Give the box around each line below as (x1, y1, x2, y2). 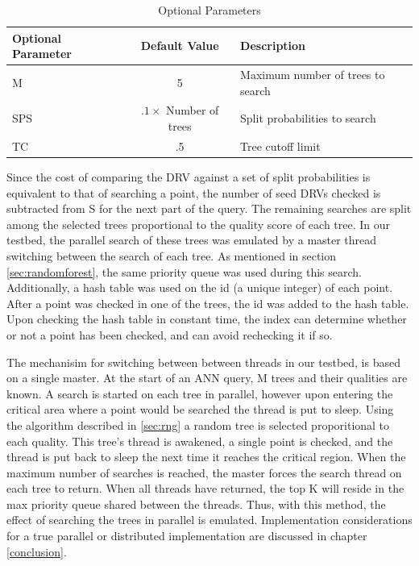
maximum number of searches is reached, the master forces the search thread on (6, 464, 402, 481)
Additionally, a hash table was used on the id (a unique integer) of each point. (6, 279, 393, 296)
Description (240, 37, 306, 54)
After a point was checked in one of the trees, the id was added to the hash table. (6, 294, 409, 311)
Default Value (140, 37, 219, 54)
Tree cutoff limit (240, 137, 321, 154)
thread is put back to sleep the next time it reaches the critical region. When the (6, 448, 406, 465)
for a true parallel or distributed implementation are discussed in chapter (6, 527, 367, 544)
